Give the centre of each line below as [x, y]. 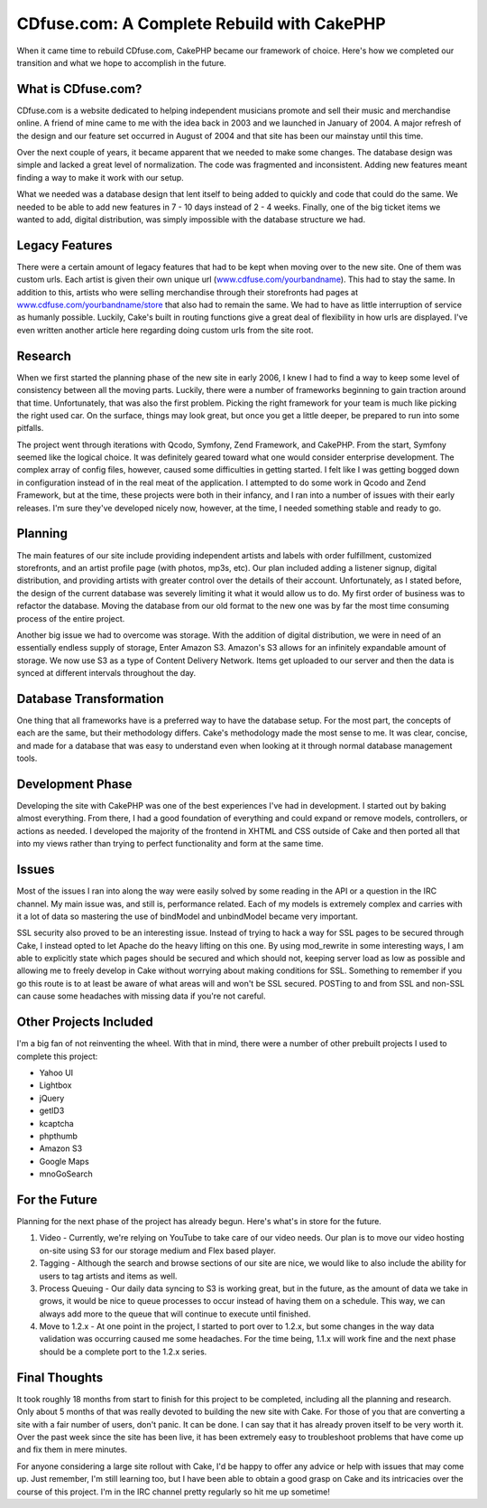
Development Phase [74, 784]
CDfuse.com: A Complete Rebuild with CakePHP [202, 23]
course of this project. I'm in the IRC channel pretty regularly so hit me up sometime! [174, 1492]
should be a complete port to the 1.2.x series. [123, 1352]
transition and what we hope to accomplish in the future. [122, 62]
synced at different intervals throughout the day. [106, 673]
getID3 [52, 1110]
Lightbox [55, 1085]
